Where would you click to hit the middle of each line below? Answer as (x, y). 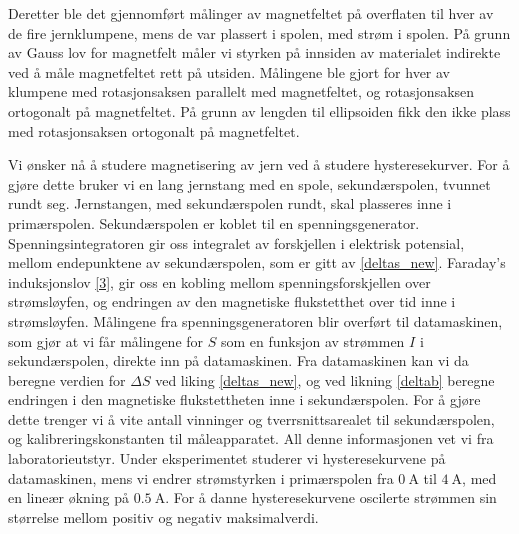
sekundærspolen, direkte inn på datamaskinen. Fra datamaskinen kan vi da (238, 360)
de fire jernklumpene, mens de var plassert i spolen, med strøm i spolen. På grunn (259, 32)
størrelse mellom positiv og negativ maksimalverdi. (163, 516)
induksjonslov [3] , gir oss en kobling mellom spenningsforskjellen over (219, 281)
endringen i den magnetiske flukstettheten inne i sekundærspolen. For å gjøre (244, 399)
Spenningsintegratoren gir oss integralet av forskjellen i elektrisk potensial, (236, 242)
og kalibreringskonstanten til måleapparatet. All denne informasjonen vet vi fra (251, 438)
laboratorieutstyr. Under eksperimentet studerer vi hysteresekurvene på (227, 458)
